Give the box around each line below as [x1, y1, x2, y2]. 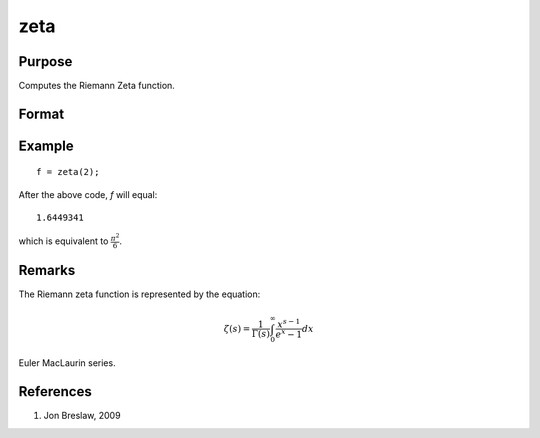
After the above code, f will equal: [18, 188, 158, 200]
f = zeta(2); [36, 166, 100, 178]
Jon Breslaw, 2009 [43, 410, 121, 422]
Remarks [18, 262, 76, 279]
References [18, 383, 92, 400]
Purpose [18, 53, 73, 70]
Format [18, 105, 65, 122]
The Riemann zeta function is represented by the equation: [18, 288, 261, 300]
